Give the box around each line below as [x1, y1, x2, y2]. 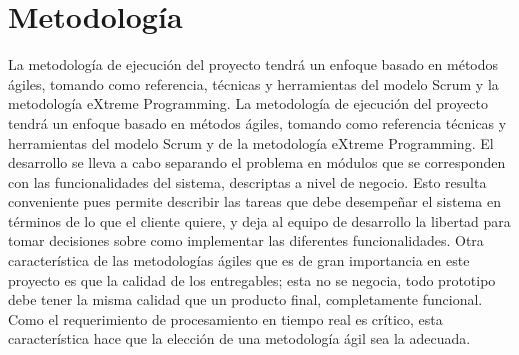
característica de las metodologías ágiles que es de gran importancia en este [8, 250, 470, 271]
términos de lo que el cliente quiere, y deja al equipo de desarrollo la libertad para [8, 210, 511, 231]
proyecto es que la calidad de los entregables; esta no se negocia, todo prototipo [8, 269, 496, 290]
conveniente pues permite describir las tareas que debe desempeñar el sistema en [8, 191, 501, 212]
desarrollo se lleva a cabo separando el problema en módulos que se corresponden [8, 152, 506, 173]
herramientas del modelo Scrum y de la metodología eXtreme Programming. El [8, 132, 494, 153]
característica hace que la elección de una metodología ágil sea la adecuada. [8, 328, 471, 349]
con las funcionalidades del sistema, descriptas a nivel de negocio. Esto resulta [8, 171, 487, 192]
